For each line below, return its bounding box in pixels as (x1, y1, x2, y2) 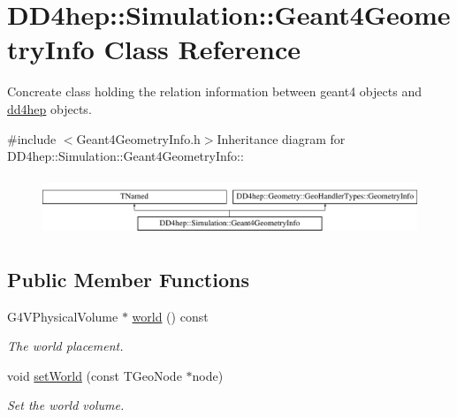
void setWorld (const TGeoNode (7, 366, 182, 384)
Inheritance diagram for (217, 129, 346, 148)
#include (7, 129, 57, 148)
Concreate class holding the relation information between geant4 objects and (7, 82, 422, 101)
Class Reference (103, 31, 301, 67)
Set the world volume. (7, 396, 125, 414)
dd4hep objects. (7, 99, 92, 118)
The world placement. (7, 337, 124, 355)
